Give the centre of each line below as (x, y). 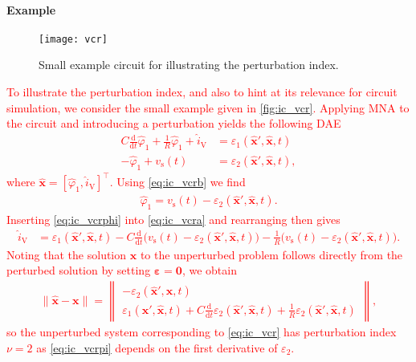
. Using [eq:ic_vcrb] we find (177, 182)
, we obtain (209, 270)
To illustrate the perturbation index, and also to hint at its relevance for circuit (202, 92)
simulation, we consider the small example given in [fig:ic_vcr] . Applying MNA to (208, 107)
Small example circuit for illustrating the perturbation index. (189, 65)
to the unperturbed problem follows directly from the (271, 254)
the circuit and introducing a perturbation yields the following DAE (174, 123)
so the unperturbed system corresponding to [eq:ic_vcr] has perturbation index (202, 332)
